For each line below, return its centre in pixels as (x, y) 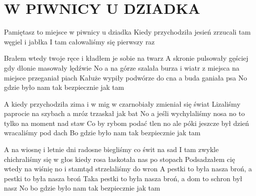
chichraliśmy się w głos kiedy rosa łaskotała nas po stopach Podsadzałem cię (120, 159)
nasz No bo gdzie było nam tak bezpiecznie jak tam (82, 188)
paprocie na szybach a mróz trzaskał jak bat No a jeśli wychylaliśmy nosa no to (125, 113)
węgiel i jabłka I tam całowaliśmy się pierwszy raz (79, 41)
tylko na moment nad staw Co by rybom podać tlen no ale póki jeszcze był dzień (127, 123)
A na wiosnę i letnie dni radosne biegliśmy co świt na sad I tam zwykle (111, 149)
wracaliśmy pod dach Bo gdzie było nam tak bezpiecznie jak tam (102, 133)
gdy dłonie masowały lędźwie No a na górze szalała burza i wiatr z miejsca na (122, 67)
